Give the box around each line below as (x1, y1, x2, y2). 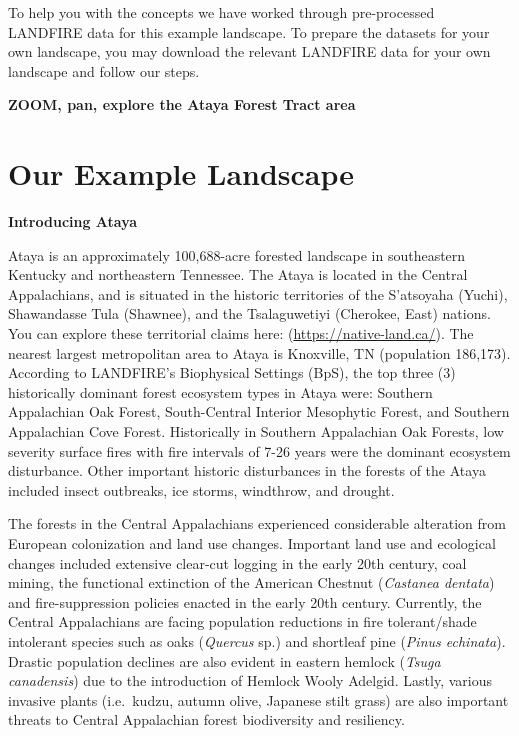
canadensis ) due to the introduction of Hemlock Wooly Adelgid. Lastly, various (8, 670, 493, 691)
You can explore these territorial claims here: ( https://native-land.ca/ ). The (8, 323, 474, 344)
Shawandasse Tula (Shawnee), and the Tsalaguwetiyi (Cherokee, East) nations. (8, 303, 491, 324)
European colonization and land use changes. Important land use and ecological (8, 533, 496, 553)
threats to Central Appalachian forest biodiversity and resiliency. (8, 709, 405, 730)
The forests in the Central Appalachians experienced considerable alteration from (8, 513, 506, 534)
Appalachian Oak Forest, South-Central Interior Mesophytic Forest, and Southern (8, 401, 510, 422)
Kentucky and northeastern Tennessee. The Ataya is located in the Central (8, 264, 468, 285)
